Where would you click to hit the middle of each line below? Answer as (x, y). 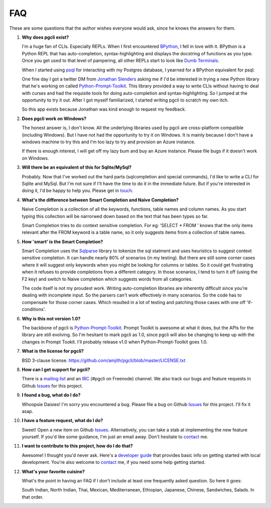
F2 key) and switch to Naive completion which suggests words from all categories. (107, 279)
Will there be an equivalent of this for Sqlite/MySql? (77, 167)
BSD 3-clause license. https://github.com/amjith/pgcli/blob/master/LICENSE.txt (104, 360)
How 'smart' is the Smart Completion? (62, 242)
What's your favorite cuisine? (53, 471)
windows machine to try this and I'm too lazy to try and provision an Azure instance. (109, 142)
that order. (33, 497)
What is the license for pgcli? (53, 351)
